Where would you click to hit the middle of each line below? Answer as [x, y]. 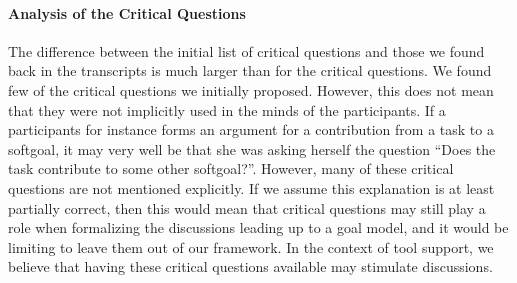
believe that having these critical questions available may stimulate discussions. [250, 266]
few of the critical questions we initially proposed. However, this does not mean [251, 89]
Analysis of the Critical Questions [127, 12]
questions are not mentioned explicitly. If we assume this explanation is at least [251, 187]
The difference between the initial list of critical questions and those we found [246, 50]
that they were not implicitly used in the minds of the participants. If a [227, 109]
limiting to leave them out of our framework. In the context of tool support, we [251, 246]
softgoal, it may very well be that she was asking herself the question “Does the [252, 148]
